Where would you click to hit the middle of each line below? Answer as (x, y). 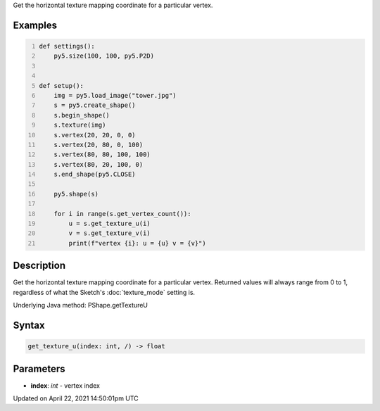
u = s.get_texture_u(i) (109, 224)
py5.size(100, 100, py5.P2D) (104, 56)
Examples (35, 25)
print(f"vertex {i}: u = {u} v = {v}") (138, 243)
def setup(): (62, 86)
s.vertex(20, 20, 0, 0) (95, 135)
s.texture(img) (80, 125)
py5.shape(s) (76, 194)
